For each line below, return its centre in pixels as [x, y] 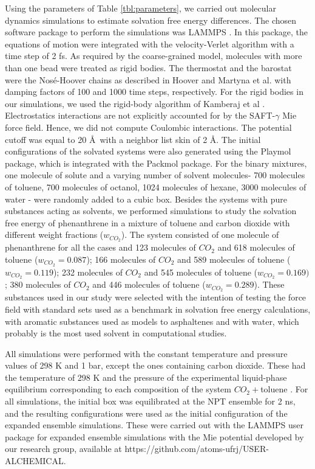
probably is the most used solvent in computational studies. [116, 333]
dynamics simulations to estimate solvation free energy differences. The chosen [151, 20]
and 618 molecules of [256, 247]
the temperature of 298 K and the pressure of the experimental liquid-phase [146, 377]
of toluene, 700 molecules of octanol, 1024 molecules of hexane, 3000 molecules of [156, 186]
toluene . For [284, 389]
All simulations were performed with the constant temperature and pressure [146, 353]
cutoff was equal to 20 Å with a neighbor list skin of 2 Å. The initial [133, 139]
